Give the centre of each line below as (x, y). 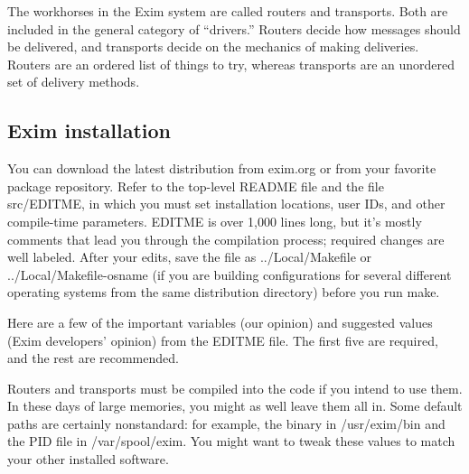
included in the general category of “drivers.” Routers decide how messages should (234, 28)
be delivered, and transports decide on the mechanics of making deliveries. (213, 46)
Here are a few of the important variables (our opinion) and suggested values (220, 322)
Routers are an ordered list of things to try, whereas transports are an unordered (231, 64)
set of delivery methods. (74, 82)
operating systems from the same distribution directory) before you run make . (224, 292)
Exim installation (89, 130)
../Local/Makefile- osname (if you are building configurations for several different (230, 274)
